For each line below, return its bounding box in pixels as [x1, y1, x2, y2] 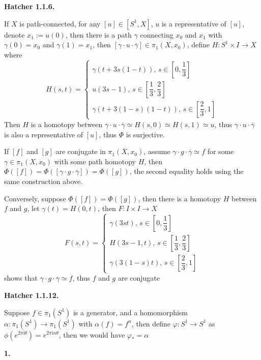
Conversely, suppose [4, 193, 66, 203]
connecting [140, 29, 173, 40]
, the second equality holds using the [129, 166, 244, 176]
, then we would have [59, 329, 125, 340]
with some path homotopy [54, 156, 136, 166]
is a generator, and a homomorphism [73, 307, 188, 317]
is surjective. [126, 129, 165, 139]
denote [4, 29, 25, 40]
